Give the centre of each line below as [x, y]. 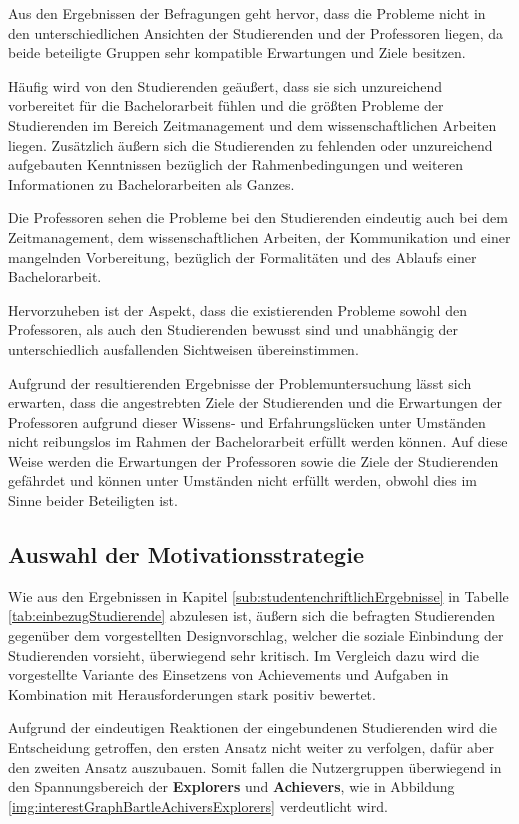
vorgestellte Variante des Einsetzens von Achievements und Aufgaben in [228, 674]
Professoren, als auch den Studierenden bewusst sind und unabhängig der [233, 329]
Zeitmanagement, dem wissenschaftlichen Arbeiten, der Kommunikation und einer [259, 236]
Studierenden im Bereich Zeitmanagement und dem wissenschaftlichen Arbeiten [252, 124]
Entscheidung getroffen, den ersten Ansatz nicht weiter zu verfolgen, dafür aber [251, 747]
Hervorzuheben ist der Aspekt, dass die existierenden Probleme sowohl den [237, 309]
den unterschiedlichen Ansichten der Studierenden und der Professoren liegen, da [256, 32]
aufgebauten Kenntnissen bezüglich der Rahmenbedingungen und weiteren [236, 164]
